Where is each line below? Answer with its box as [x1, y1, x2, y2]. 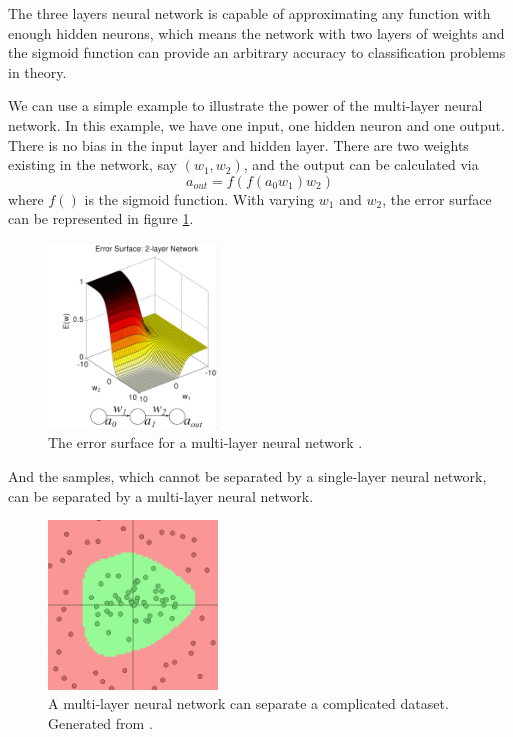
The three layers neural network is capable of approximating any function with [8, 3, 491, 23]
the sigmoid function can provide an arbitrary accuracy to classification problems [8, 42, 506, 63]
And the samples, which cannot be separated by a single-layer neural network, [8, 465, 487, 486]
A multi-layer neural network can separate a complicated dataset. [48, 693, 449, 714]
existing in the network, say [8, 154, 177, 175]
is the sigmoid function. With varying [84, 188, 315, 209]
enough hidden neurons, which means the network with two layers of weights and [8, 22, 505, 43]
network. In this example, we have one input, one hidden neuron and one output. [8, 114, 505, 135]
